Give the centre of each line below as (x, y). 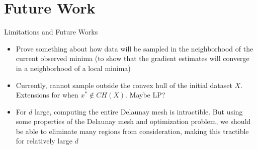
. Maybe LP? (145, 95)
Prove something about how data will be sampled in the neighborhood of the (135, 48)
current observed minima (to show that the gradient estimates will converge (133, 58)
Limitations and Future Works (51, 32)
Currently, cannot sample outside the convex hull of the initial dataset (124, 85)
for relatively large (44, 141)
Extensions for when (47, 95)
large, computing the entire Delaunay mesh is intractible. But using (139, 111)
